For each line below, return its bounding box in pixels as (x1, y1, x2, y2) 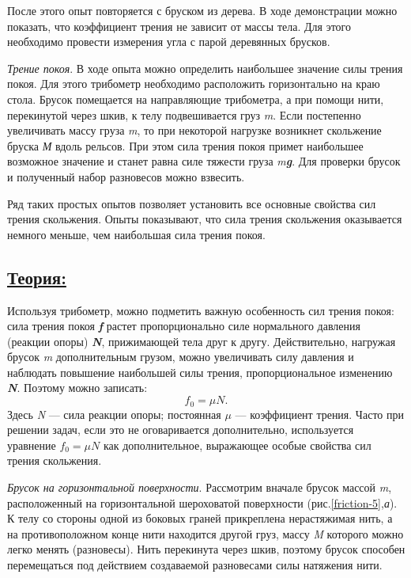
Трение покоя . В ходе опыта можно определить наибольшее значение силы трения (7, 59, 403, 76)
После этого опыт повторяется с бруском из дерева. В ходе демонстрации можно (7, 2, 398, 18)
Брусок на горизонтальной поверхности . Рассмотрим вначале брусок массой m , (7, 478, 392, 495)
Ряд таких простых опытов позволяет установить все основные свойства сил (7, 195, 376, 211)
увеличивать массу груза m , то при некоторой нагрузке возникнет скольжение (7, 122, 382, 139)
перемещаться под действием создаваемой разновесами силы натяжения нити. (7, 556, 383, 572)
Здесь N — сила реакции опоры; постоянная (7, 405, 221, 422)
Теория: (7, 264, 66, 289)
